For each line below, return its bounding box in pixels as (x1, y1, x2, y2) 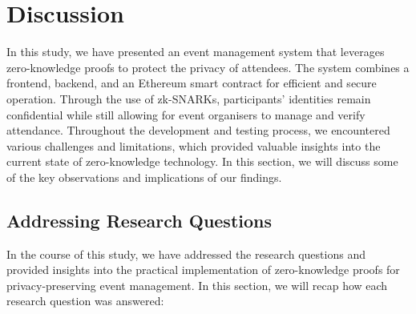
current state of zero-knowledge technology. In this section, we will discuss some (6, 153, 398, 170)
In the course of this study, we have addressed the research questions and (6, 245, 366, 262)
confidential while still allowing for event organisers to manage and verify (6, 106, 366, 123)
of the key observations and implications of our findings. (6, 168, 282, 185)
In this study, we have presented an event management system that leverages (6, 43, 385, 60)
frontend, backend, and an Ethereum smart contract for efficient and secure (6, 74, 377, 91)
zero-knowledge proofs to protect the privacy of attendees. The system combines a (6, 58, 410, 75)
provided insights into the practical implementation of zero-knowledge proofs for (6, 261, 400, 278)
